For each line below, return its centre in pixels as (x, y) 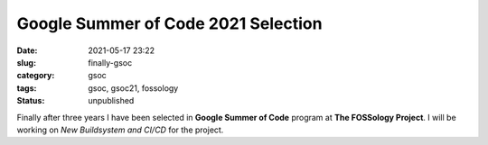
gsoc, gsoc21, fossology (133, 88)
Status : (31, 101)
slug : (26, 62)
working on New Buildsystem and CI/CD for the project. (120, 130)
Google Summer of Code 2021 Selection (169, 23)
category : (36, 76)
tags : (27, 88)
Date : (27, 50)
